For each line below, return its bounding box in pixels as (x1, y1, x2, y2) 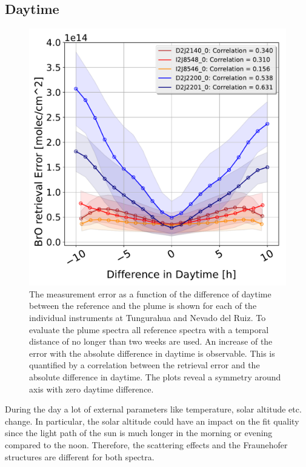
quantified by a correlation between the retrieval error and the (29, 359, 260, 371)
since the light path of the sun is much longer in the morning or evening (5, 426, 273, 439)
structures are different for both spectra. (5, 450, 155, 463)
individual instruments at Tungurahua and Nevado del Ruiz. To (29, 311, 266, 323)
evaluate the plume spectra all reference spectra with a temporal (29, 323, 269, 336)
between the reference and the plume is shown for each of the (29, 299, 257, 312)
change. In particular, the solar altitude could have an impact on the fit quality (5, 414, 299, 427)
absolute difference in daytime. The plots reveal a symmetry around (29, 370, 281, 383)
